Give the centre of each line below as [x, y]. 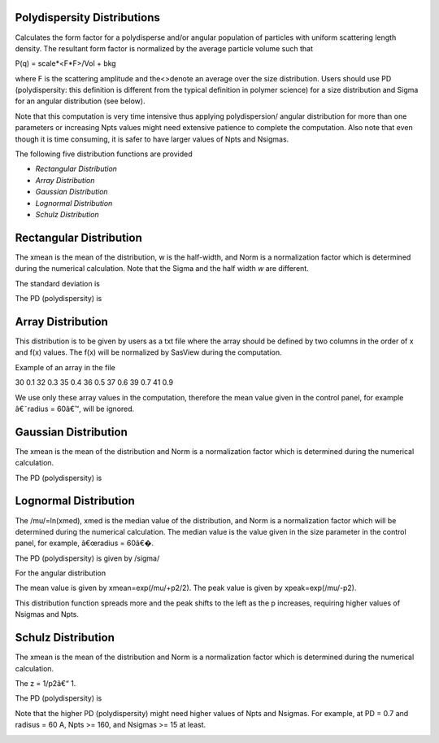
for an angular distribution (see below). [80, 101]
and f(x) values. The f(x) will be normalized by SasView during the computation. [148, 352]
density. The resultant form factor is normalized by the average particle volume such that [164, 48]
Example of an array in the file [65, 367]
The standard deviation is [58, 283]
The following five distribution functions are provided [104, 154]
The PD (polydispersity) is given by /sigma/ [87, 558]
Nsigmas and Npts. [47, 614]
